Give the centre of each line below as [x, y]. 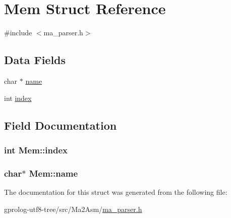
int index [18, 98]
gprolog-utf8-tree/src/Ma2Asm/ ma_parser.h [73, 209]
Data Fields [35, 60]
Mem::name [53, 173]
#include [18, 33]
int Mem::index [36, 150]
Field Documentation [61, 125]
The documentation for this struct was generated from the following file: [116, 192]
